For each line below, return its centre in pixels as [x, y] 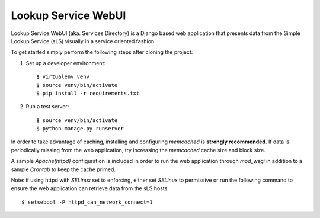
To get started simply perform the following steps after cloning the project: [102, 52]
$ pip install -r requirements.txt [88, 93]
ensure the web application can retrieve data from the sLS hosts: [90, 188]
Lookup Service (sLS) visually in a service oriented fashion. [84, 41]
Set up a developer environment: [66, 63]
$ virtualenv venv [63, 77]
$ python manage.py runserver [80, 129]
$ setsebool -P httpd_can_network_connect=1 [87, 202]
